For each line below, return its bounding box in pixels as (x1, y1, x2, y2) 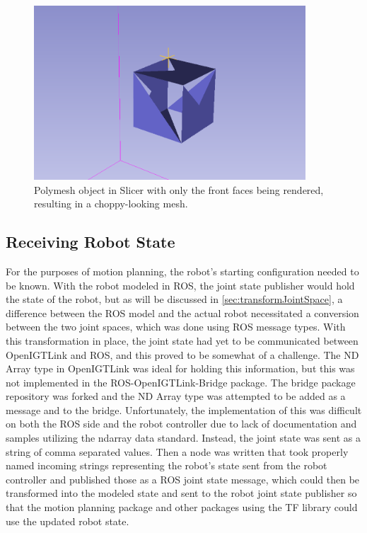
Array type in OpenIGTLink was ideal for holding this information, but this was (6, 361, 355, 376)
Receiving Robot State (6, 231, 175, 253)
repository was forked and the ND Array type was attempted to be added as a (6, 389, 346, 403)
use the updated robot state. (6, 513, 129, 528)
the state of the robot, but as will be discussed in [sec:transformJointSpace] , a (6, 292, 343, 306)
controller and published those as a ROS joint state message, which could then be (6, 471, 360, 486)
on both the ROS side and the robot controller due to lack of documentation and (6, 416, 357, 431)
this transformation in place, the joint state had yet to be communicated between (6, 333, 359, 348)
